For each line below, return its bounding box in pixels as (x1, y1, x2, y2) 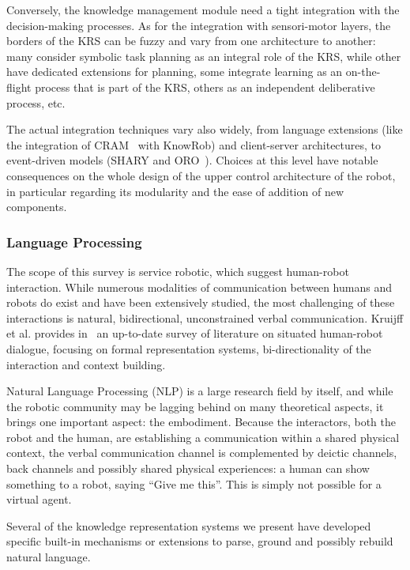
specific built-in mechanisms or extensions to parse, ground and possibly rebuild (6, 533, 393, 549)
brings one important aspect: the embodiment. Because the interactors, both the (6, 413, 396, 430)
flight (6, 78, 32, 95)
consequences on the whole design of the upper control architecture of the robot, (6, 167, 396, 183)
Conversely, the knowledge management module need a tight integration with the (6, 2, 400, 17)
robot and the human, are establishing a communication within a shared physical (6, 428, 400, 445)
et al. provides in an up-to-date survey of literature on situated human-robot (6, 325, 383, 342)
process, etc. (6, 94, 66, 111)
